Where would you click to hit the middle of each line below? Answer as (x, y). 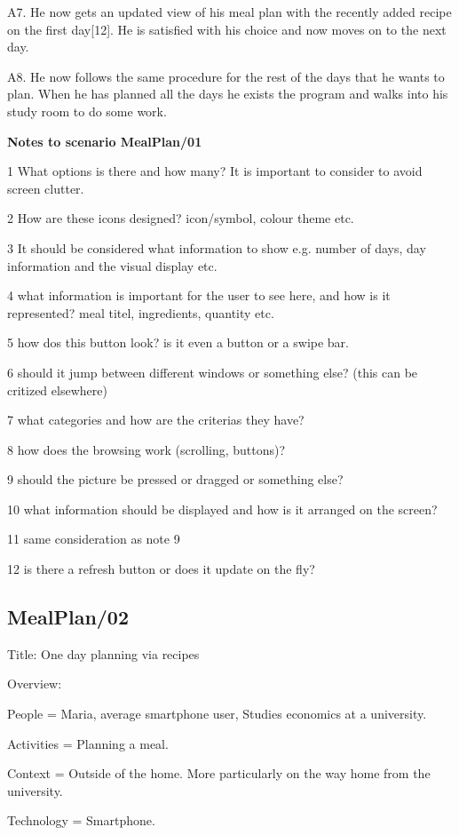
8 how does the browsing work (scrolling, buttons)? (146, 449)
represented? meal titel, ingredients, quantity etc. (141, 312)
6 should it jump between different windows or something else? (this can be (213, 372)
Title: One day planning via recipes (103, 653)
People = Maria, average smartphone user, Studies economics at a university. (217, 714)
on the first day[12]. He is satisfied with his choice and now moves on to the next (227, 29)
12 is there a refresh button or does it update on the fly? (161, 569)
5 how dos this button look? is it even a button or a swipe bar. (178, 342)
